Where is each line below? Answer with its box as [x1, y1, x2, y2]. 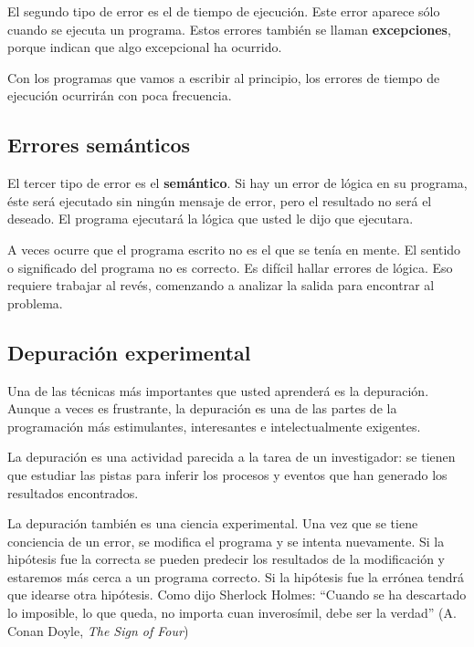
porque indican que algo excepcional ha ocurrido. [7, 37, 282, 57]
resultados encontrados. [7, 483, 139, 502]
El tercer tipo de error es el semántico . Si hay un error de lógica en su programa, [7, 173, 468, 193]
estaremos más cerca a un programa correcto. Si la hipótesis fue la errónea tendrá [7, 567, 465, 586]
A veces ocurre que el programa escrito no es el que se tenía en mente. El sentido [7, 239, 461, 258]
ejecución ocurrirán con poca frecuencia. [7, 86, 232, 105]
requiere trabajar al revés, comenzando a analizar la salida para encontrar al [7, 276, 435, 295]
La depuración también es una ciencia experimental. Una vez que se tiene [7, 514, 418, 533]
